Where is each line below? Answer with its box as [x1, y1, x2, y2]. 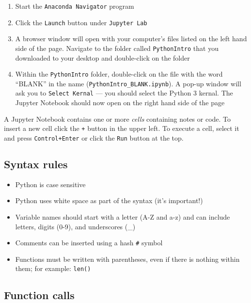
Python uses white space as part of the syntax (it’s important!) [15, 195, 203, 206]
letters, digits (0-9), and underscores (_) [15, 221, 136, 231]
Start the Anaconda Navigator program [15, 1, 134, 11]
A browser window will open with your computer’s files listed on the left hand [15, 33, 247, 44]
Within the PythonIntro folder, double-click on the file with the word [15, 69, 223, 79]
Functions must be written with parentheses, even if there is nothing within [15, 254, 240, 264]
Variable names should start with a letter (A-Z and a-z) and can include [15, 212, 230, 222]
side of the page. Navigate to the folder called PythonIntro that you [15, 43, 219, 53]
